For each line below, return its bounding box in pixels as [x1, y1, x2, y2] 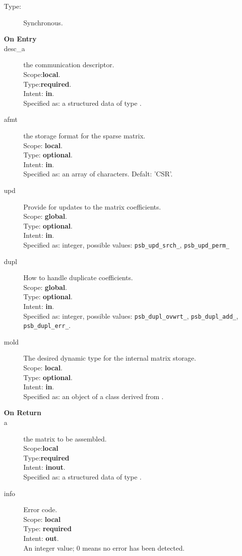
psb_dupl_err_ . [23, 320, 71, 330]
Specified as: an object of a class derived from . [23, 391, 164, 401]
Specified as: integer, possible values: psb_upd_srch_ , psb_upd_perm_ [23, 239, 229, 249]
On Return [4, 407, 41, 418]
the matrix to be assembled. [23, 433, 107, 443]
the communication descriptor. [23, 59, 114, 70]
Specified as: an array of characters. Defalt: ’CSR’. [23, 169, 173, 179]
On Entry [4, 34, 37, 44]
